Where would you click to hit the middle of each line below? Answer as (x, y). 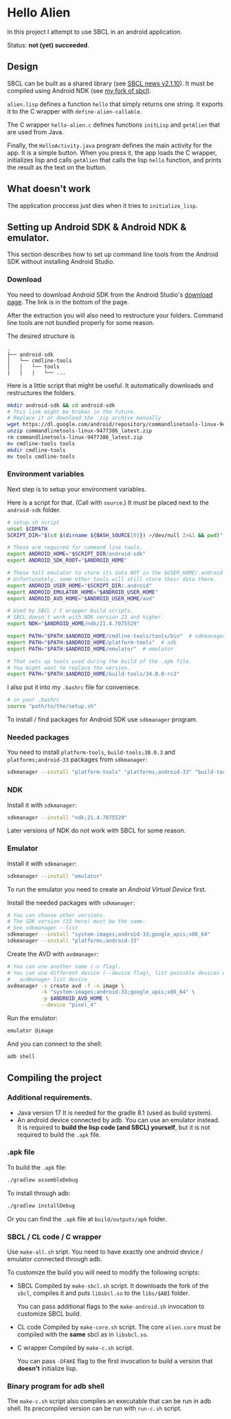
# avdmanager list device (47, 979)
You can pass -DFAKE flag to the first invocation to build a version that (115, 1360)
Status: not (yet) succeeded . (48, 45)
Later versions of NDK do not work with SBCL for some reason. (97, 830)
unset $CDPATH (27, 529)
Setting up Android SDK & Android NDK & (97, 227)
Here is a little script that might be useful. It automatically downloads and (110, 385)
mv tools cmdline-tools (41, 456)
